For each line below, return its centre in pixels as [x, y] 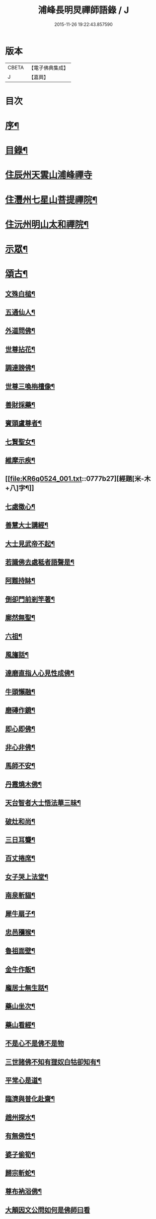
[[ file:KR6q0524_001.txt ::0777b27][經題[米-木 [78, 479]
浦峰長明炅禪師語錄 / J [83, 10]
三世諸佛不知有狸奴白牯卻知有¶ [53, 1062]
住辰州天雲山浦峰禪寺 [49, 175]
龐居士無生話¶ [27, 988]
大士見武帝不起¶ [30, 544]
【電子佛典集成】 [48, 68]
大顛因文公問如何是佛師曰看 [48, 1210]
